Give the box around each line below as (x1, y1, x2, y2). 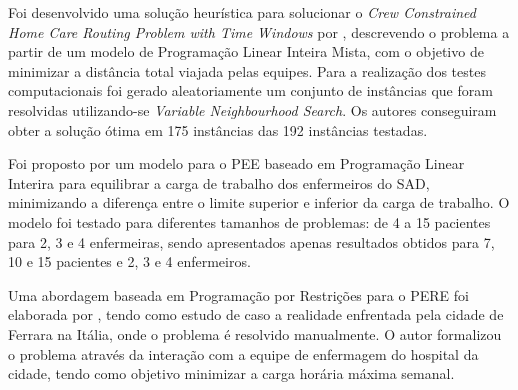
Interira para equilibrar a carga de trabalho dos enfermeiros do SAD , (8, 172, 430, 193)
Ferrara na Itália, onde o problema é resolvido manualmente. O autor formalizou (8, 323, 502, 344)
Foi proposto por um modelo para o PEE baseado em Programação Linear (8, 153, 465, 174)
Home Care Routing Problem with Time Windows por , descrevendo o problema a (8, 21, 510, 42)
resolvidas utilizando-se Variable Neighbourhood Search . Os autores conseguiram (8, 99, 497, 120)
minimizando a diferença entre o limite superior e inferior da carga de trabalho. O (8, 192, 510, 213)
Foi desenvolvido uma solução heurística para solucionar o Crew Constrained (8, 2, 476, 22)
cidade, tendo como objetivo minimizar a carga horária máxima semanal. (8, 363, 455, 384)
